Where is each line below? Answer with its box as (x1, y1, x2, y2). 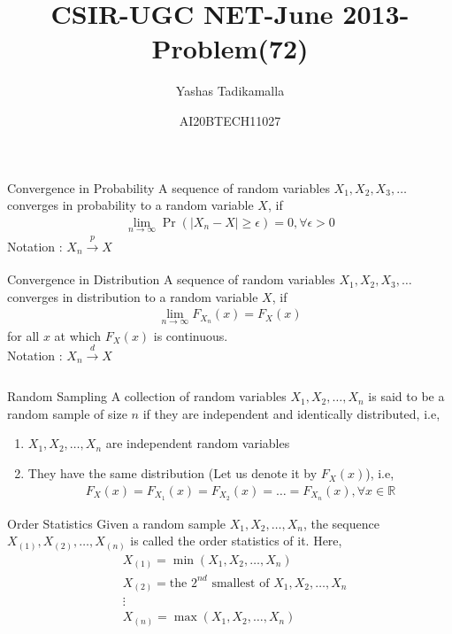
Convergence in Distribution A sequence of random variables (7, 270, 335, 289)
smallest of (211, 576, 270, 590)
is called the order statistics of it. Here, (130, 531, 342, 550)
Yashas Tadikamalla (175, 81, 285, 100)
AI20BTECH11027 (179, 111, 281, 129)
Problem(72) (151, 30, 309, 66)
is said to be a (368, 387, 445, 406)
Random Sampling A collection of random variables (7, 387, 287, 406)
